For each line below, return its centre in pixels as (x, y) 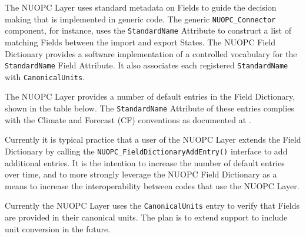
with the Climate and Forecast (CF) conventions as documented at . (128, 119)
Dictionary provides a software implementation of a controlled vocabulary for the (151, 53)
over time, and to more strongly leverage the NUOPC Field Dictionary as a (141, 174)
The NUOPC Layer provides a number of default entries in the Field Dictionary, (150, 96)
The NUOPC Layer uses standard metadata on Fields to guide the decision (141, 7)
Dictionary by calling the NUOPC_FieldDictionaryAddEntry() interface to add (146, 151)
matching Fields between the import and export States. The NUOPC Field (140, 42)
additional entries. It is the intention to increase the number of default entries (145, 162)
